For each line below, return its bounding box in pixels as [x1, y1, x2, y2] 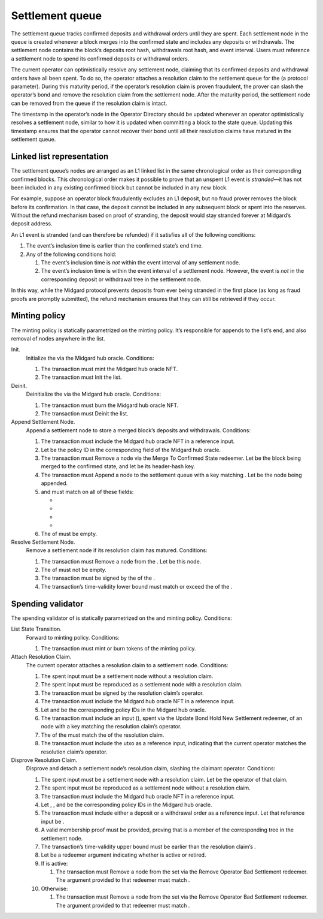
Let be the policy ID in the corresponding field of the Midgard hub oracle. [41, 446, 221, 453]
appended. [41, 480, 68, 487]
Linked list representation [11, 152, 109, 162]
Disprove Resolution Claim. [11, 757, 78, 764]
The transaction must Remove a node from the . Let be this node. [41, 558, 202, 565]
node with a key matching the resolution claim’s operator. [41, 723, 182, 730]
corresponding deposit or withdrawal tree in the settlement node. [41, 276, 202, 283]
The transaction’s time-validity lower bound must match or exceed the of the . [41, 583, 233, 590]
